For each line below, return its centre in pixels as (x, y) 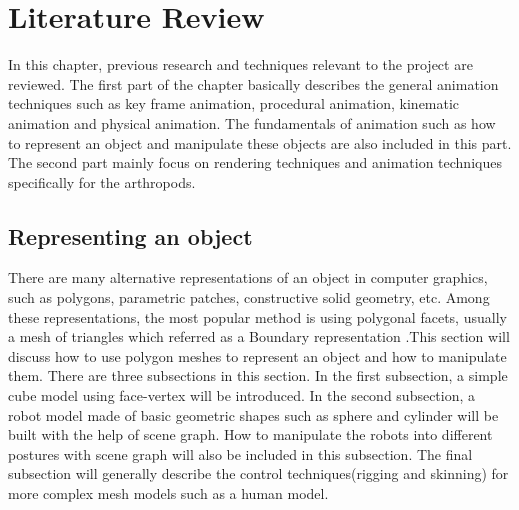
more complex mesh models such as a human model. (168, 493)
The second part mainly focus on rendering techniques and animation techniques (255, 162)
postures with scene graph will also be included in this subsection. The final (240, 453)
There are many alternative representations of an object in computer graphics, (248, 277)
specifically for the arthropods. (102, 181)
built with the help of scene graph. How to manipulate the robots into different (250, 434)
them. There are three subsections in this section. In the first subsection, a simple (258, 375)
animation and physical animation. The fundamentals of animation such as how (252, 122)
